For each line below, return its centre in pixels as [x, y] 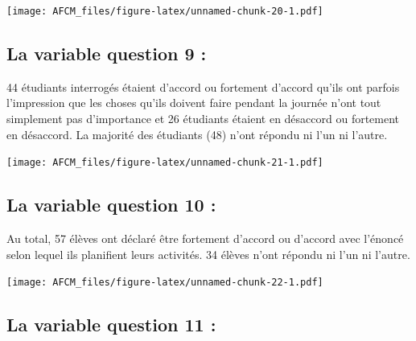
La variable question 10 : [111, 205]
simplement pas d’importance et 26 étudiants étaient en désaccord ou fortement [203, 119]
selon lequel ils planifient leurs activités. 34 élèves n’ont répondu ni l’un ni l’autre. [208, 254]
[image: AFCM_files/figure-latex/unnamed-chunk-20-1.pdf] [165, 11]
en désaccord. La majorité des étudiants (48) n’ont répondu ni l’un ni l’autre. [197, 134]
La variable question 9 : [107, 53]
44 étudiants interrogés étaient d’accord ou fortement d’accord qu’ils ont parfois [203, 86]
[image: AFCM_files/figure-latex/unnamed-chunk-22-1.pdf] [165, 283]
